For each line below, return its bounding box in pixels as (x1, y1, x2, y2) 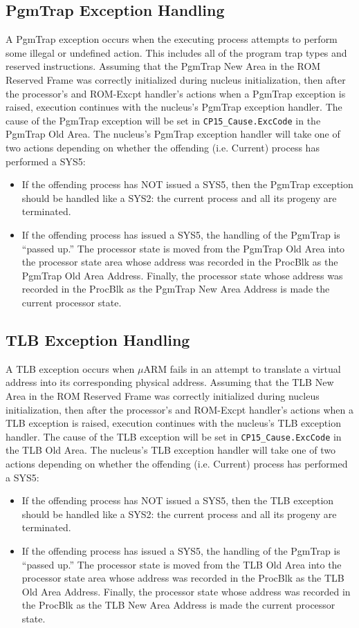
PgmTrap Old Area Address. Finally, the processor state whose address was (21, 268, 343, 282)
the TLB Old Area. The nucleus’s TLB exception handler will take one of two (6, 443, 335, 457)
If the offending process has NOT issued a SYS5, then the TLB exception (21, 493, 334, 508)
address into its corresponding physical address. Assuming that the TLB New (6, 375, 334, 389)
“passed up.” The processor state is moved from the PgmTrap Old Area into (21, 241, 345, 255)
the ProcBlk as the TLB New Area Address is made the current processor (21, 598, 335, 612)
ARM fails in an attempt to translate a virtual (143, 361, 341, 376)
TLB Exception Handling (6, 329, 190, 350)
